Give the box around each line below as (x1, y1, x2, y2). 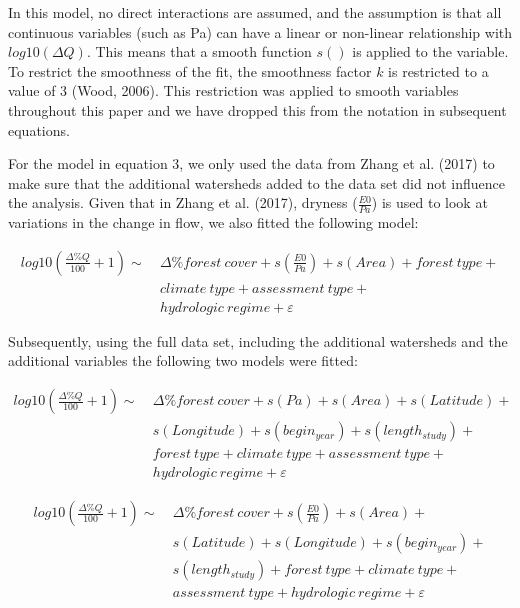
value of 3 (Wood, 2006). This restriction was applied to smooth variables (8, 80, 459, 101)
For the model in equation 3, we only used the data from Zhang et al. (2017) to (8, 153, 495, 174)
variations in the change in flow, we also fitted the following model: (8, 212, 419, 233)
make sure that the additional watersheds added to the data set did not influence (8, 172, 505, 193)
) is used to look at (371, 192, 488, 213)
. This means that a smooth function (86, 41, 312, 62)
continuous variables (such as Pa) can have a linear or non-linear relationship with (8, 21, 513, 42)
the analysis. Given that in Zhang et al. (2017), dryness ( (8, 192, 358, 213)
